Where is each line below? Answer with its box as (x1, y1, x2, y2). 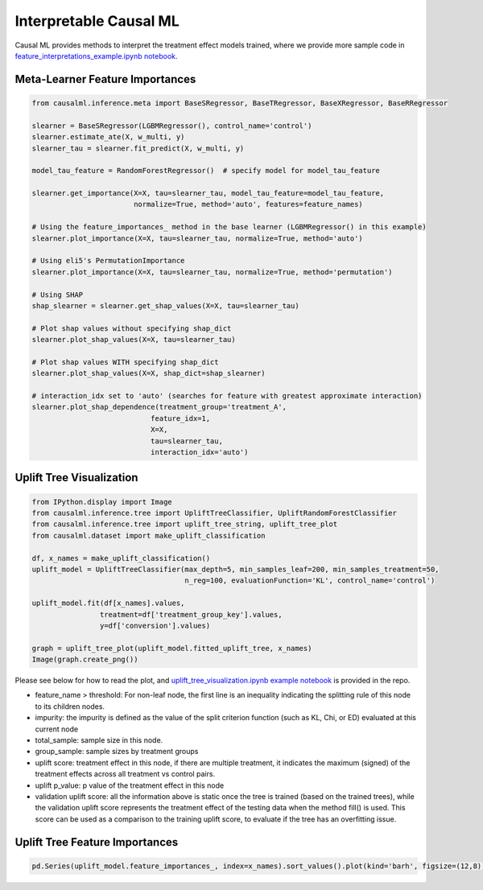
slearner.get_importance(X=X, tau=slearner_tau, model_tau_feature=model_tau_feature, (31, 189, 385, 198)
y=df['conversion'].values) (99, 620, 211, 630)
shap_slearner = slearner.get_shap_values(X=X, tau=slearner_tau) (31, 301, 299, 310)
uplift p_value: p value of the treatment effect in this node (35, 781, 225, 790)
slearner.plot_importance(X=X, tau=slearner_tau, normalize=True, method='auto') (31, 233, 364, 243)
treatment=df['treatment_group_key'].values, (99, 610, 283, 619)
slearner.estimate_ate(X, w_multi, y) (31, 133, 185, 142)
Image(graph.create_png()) (31, 655, 138, 664)
